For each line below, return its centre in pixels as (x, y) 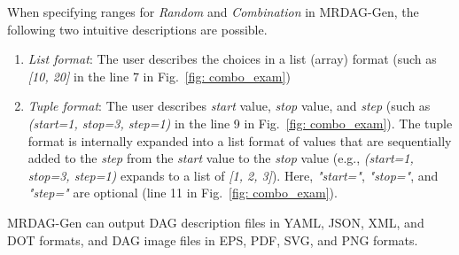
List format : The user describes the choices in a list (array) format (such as (232, 59)
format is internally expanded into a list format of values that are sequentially (240, 140)
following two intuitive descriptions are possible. (137, 29)
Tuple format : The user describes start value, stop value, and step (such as (229, 106)
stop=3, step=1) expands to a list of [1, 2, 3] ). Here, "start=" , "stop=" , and (233, 175)
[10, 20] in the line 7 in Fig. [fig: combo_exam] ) (159, 76)
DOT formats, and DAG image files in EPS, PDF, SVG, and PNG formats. (213, 240)
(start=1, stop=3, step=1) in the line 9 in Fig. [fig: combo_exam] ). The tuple (240, 123)
